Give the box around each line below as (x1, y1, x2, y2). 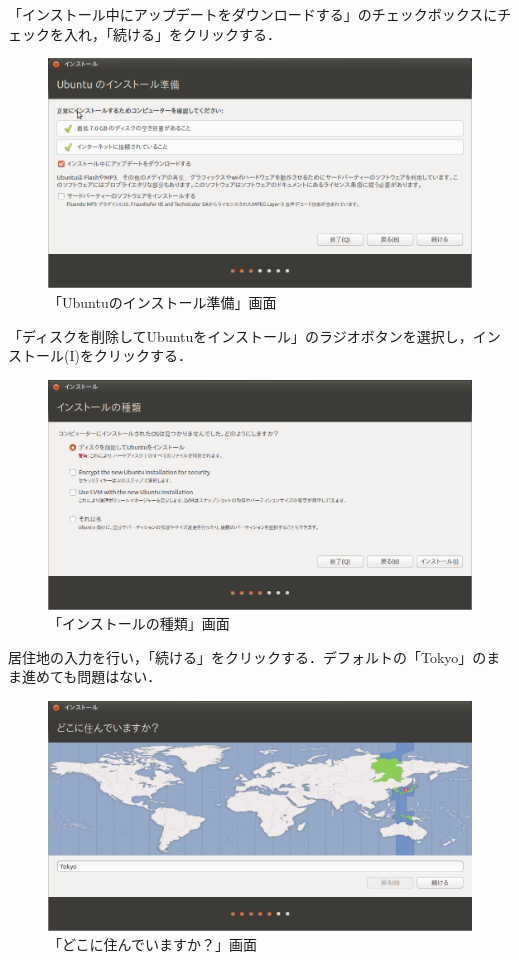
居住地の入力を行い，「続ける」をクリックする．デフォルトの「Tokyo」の (8, 646, 487, 667)
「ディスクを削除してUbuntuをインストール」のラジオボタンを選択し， (8, 325, 473, 346)
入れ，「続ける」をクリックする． (63, 23, 281, 44)
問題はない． (77, 666, 162, 687)
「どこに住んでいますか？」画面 (48, 934, 257, 955)
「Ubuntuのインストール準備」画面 (48, 292, 277, 312)
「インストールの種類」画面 (48, 613, 230, 634)
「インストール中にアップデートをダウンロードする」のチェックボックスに (8, 4, 498, 24)
